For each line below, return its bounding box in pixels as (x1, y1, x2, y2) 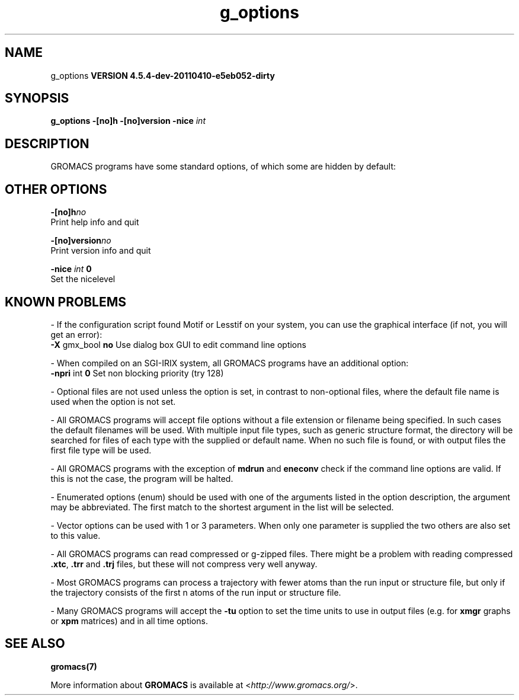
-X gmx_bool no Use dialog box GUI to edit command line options (50, 339, 306, 350)
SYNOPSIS (5, 91, 69, 106)
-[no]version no (50, 235, 111, 246)
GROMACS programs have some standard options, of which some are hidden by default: (50, 161, 396, 172)
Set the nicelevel (50, 274, 116, 285)
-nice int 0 (50, 264, 92, 274)
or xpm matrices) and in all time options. (50, 615, 208, 626)
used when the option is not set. (50, 396, 176, 407)
